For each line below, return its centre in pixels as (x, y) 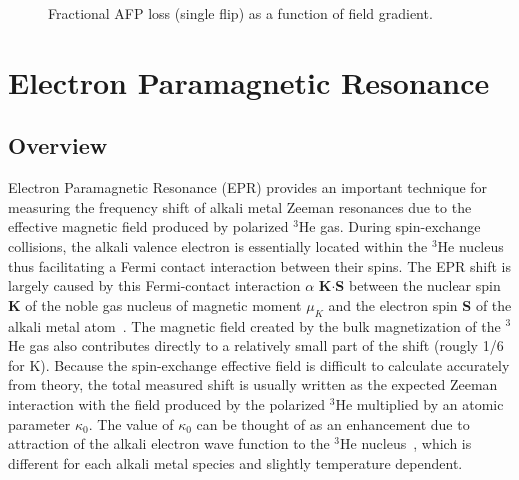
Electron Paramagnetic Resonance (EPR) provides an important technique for (248, 187)
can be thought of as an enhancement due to (333, 423)
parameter (39, 423)
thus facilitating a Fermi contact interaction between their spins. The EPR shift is (259, 265)
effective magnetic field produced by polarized (148, 226)
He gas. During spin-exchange (389, 226)
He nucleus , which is (406, 443)
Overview (58, 145)
